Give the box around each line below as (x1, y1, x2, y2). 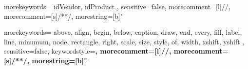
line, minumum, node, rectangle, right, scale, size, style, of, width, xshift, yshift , (4, 36, 245, 46)
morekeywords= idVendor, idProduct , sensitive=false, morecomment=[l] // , (4, 1, 230, 11)
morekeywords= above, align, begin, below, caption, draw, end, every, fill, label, (4, 27, 242, 37)
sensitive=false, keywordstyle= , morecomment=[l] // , (4, 46, 172, 56)
